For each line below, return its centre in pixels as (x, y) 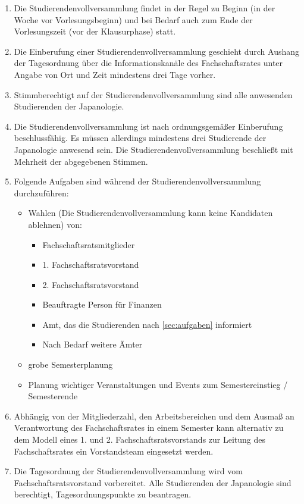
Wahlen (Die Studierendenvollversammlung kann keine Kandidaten (151, 213)
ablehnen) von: (55, 224)
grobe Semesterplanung (70, 364)
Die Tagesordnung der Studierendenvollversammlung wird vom (128, 471)
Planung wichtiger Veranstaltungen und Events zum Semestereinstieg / (158, 384)
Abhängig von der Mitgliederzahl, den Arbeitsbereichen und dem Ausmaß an (154, 416)
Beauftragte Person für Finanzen (102, 304)
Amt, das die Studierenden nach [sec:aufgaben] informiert (147, 324)
